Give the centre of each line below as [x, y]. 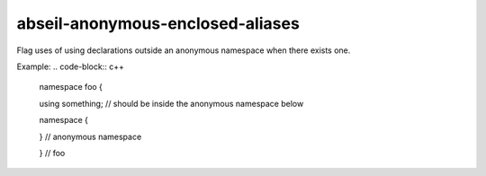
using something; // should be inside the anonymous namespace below [171, 103]
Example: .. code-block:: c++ [71, 66]
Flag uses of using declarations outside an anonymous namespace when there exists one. [184, 50]
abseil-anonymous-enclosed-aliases [158, 23]
